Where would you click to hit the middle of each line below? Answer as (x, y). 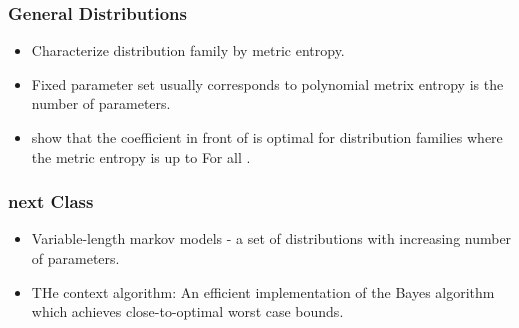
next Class (51, 201)
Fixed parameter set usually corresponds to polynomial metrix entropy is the (267, 83)
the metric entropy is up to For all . (141, 156)
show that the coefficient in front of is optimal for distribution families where (267, 137)
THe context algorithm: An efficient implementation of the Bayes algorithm (263, 291)
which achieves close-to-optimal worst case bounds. (187, 311)
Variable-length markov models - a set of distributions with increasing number (271, 238)
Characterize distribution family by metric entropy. (188, 50)
